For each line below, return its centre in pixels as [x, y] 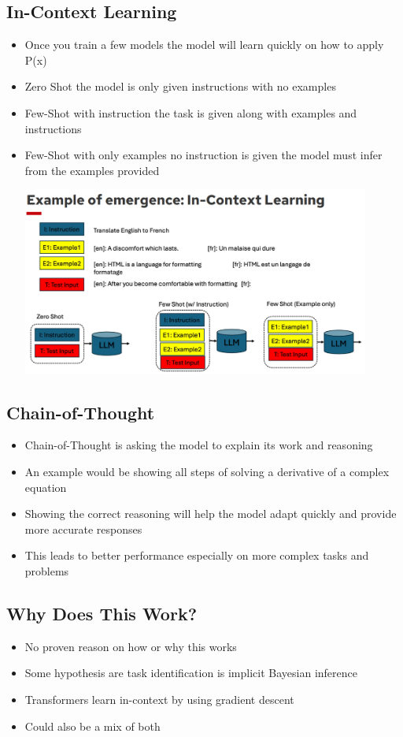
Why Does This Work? [102, 613]
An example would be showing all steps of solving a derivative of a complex [207, 471]
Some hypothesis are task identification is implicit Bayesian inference [191, 673]
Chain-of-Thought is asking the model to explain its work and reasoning [199, 445]
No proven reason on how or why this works [131, 646]
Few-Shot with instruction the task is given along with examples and [191, 112]
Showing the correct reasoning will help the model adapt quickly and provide [211, 514]
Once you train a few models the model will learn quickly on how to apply [204, 45]
